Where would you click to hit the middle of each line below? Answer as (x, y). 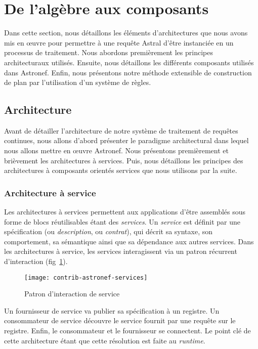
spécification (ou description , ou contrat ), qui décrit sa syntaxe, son (109, 231)
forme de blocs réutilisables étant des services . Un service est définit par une (122, 221)
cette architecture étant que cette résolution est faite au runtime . (105, 340)
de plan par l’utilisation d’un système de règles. (78, 82)
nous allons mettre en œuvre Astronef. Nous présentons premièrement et (116, 150)
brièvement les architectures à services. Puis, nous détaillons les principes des (124, 160)
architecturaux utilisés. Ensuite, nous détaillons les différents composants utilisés (129, 62)
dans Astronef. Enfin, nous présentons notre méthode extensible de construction (128, 72)
